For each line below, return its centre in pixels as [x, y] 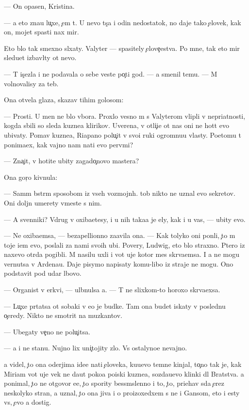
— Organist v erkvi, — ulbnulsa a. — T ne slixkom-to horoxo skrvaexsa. [112, 290]
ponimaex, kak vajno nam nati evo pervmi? [69, 144]
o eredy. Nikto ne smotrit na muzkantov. [63, 315]
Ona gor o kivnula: [31, 177]
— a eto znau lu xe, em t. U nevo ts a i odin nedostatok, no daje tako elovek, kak [123, 22]
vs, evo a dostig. [28, 402]
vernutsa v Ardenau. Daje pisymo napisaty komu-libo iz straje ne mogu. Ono [119, 263]
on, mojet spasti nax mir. [41, 32]
